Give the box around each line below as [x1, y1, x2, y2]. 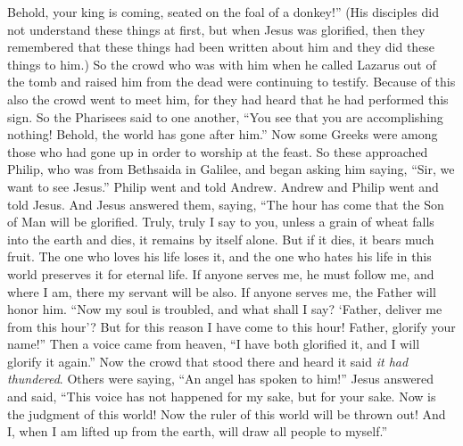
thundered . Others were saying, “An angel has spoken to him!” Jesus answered [7, 369, 434, 388]
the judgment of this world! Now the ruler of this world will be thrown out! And [7, 404, 446, 423]
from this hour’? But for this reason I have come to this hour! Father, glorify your [7, 317, 456, 335]
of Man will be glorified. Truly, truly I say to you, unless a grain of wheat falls [7, 212, 434, 231]
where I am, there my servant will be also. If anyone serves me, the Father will [7, 282, 436, 301]
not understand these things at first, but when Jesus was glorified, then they [7, 20, 426, 38]
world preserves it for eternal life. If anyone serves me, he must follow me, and [7, 264, 434, 283]
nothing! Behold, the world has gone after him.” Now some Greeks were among [7, 125, 438, 144]
